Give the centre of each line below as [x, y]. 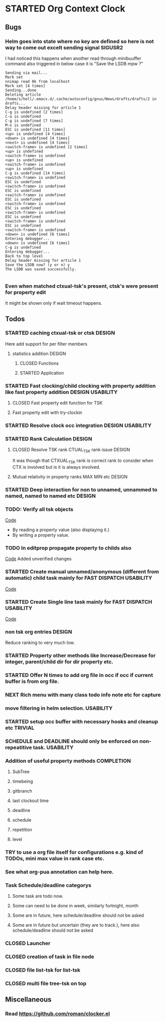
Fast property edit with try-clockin [47, 412]
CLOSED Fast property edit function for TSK [57, 403]
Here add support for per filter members [46, 344]
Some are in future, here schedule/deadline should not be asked [78, 915]
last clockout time [30, 801]
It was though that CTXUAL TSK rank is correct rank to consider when [83, 461]
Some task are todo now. [38, 896]
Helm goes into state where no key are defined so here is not [80, 41]
